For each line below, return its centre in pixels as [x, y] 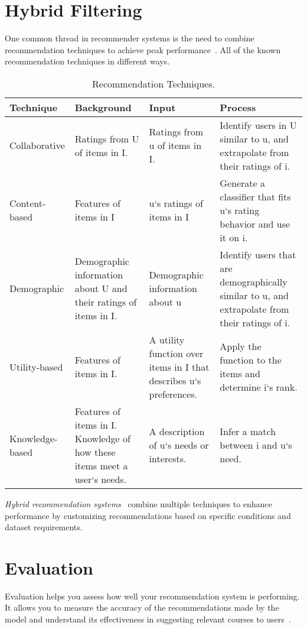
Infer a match [248, 432]
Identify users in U [258, 125]
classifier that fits [255, 196]
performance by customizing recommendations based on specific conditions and [148, 515]
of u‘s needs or [179, 445]
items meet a [101, 465]
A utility [167, 339]
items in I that [179, 367]
